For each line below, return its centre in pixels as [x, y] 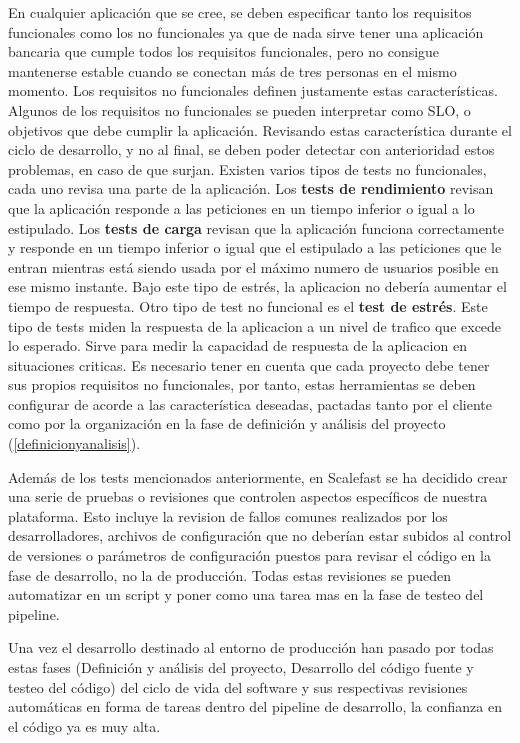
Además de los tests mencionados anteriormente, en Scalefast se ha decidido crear [258, 476]
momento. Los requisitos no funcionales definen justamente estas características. [253, 90]
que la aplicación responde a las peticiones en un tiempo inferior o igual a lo [241, 207]
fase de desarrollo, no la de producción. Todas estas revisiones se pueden [229, 574]
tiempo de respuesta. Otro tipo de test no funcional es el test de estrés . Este [248, 305]
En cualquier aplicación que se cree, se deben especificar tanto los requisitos [240, 12]
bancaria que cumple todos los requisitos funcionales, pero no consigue [224, 51]
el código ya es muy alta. [84, 725]
